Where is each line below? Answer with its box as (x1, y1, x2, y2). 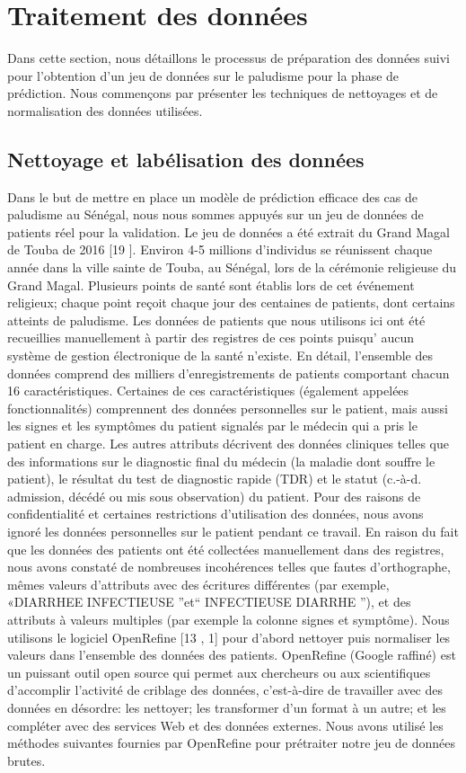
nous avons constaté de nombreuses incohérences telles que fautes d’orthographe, (7, 557, 451, 576)
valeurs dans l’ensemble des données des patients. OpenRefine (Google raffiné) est (7, 645, 456, 664)
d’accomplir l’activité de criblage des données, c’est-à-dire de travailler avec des (7, 680, 443, 699)
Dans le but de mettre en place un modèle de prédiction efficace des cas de (7, 187, 418, 206)
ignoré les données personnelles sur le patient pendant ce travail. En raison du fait (7, 521, 459, 540)
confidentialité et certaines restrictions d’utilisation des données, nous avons (7, 504, 424, 523)
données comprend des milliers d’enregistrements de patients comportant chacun (7, 363, 450, 382)
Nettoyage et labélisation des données (7, 145, 365, 173)
